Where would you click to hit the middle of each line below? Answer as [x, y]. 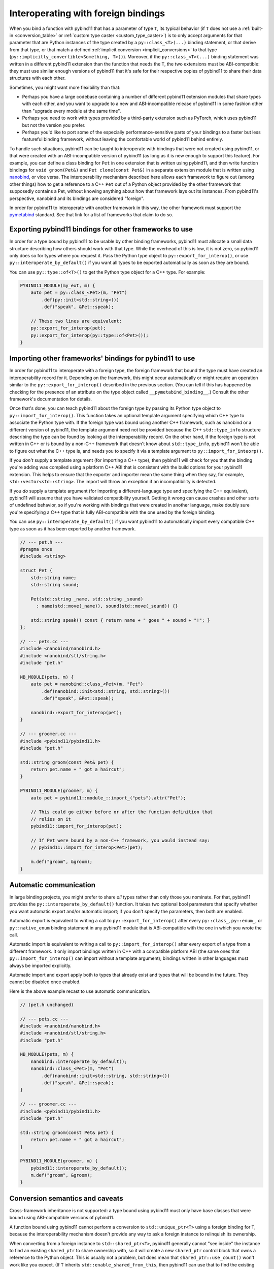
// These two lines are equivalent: [76, 321]
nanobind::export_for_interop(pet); [76, 712]
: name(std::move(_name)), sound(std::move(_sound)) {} [107, 606]
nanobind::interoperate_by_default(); [79, 1061]
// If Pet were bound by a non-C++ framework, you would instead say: [121, 840]
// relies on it [51, 819]
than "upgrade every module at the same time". [72, 111]
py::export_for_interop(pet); [68, 328]
